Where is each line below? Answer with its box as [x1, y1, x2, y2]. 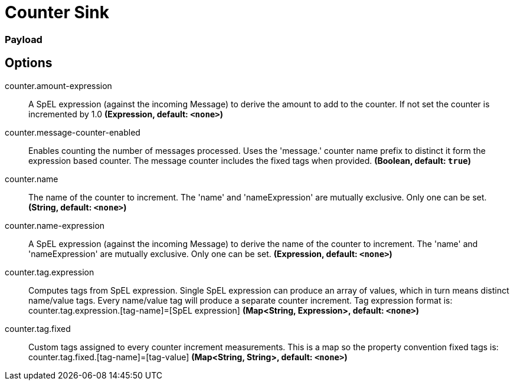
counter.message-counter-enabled [5, 127, 140, 137]
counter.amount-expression [5, 80, 112, 91]
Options [5, 55, 53, 71]
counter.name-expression [5, 220, 105, 231]
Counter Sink [5, 2, 110, 22]
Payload [5, 33, 42, 45]
